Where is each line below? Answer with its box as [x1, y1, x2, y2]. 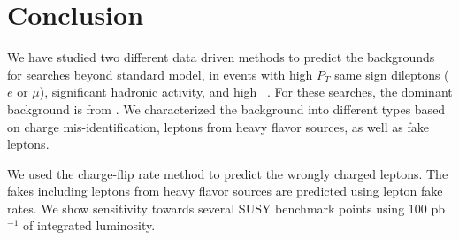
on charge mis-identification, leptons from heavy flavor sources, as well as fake [7, 117, 429, 135]
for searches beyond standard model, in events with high [7, 65, 313, 83]
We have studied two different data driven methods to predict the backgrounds [7, 48, 435, 66]
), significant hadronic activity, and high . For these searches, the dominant [39, 82, 453, 101]
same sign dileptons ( [334, 65, 449, 83]
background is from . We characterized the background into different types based [7, 99, 446, 118]
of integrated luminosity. [22, 216, 156, 235]
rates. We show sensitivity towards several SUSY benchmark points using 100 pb [7, 198, 446, 217]
